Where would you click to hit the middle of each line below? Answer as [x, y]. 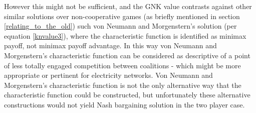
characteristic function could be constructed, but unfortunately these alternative [127, 95]
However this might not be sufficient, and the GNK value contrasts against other [128, 6]
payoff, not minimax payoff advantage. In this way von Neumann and [110, 45]
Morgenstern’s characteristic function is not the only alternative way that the [123, 85]
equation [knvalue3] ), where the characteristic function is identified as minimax [125, 35]
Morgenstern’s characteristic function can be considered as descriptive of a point [127, 55]
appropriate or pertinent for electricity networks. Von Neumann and [108, 75]
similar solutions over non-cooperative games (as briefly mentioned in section [122, 16]
